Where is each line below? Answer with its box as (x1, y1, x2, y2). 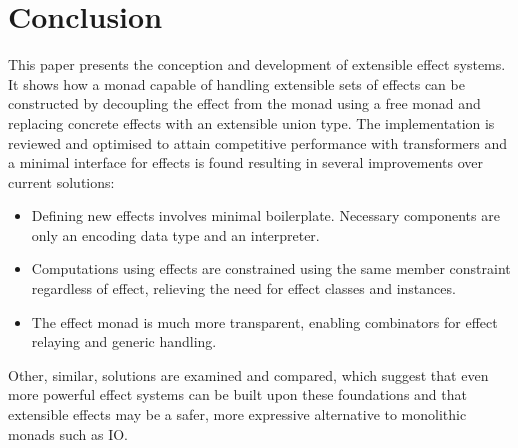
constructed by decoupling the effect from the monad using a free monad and (8, 93, 481, 114)
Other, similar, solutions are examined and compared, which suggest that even (8, 364, 489, 385)
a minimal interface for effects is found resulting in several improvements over (8, 152, 484, 173)
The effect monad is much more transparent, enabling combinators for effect (31, 311, 498, 332)
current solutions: (8, 171, 115, 192)
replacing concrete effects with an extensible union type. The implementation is (8, 112, 495, 133)
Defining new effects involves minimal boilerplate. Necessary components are (31, 205, 500, 226)
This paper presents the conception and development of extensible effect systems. (8, 54, 506, 75)
